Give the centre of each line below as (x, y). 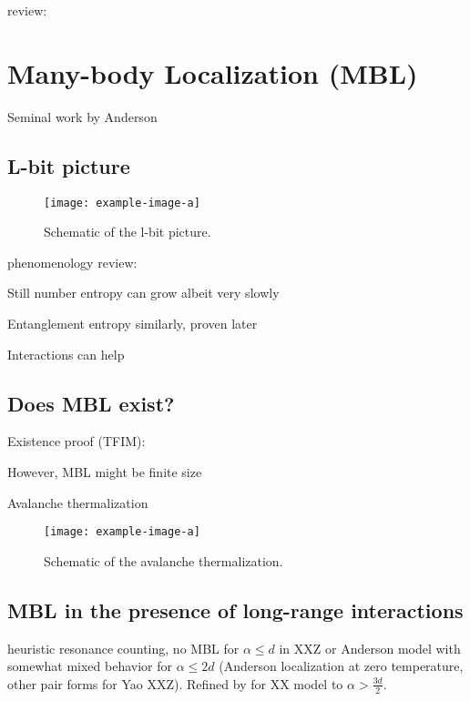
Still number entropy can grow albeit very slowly (143, 293)
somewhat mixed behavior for (90, 666)
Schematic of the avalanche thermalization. (163, 560)
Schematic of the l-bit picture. (128, 232)
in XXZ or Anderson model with (370, 648)
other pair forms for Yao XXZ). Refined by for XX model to (175, 683)
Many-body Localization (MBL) (213, 72)
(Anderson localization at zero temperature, (341, 666)
